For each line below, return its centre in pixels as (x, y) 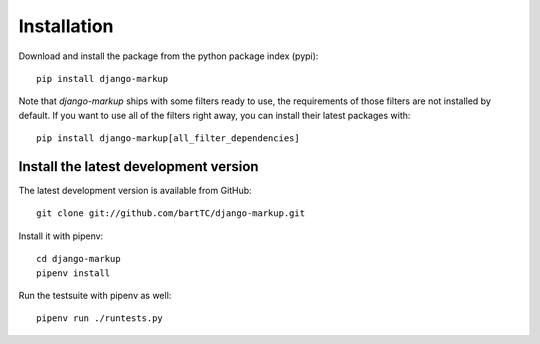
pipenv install (73, 273)
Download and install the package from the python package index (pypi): (168, 56)
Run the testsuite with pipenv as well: (95, 295)
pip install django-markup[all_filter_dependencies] (168, 138)
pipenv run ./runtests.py (100, 318)
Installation (66, 26)
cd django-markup (78, 259)
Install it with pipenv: (61, 236)
